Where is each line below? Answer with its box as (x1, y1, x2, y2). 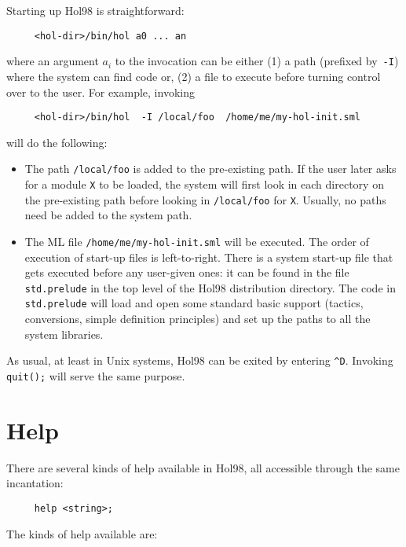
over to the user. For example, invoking (6, 83, 195, 100)
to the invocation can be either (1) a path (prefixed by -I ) (115, 53, 399, 69)
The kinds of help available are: (6, 525, 158, 541)
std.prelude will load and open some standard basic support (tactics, (24, 295, 364, 311)
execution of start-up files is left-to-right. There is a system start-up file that (24, 248, 393, 265)
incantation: (6, 475, 64, 491)
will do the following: (6, 134, 108, 150)
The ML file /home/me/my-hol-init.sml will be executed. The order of (24, 233, 369, 249)
